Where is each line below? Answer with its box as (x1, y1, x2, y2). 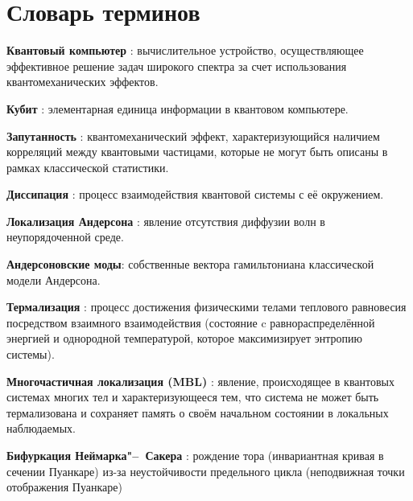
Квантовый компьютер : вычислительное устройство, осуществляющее (6, 42, 364, 59)
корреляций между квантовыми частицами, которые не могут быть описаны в (6, 143, 388, 160)
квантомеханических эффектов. (6, 73, 159, 90)
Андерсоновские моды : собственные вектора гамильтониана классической (6, 256, 374, 273)
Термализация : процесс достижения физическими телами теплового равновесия (6, 298, 407, 315)
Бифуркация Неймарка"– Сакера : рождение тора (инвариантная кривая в (6, 447, 384, 463)
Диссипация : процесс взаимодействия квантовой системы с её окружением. (6, 186, 384, 203)
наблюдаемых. (6, 420, 76, 437)
